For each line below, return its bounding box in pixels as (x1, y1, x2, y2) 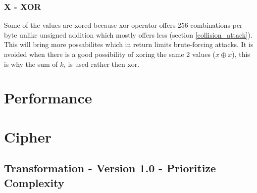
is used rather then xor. (68, 58, 140, 69)
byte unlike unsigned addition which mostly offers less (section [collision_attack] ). (4, 29, 253, 40)
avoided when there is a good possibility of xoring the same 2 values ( (4, 49, 216, 59)
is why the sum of (4, 58, 58, 69)
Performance (4, 88, 92, 108)
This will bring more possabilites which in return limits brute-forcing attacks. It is (4, 39, 254, 49)
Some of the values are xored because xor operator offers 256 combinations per (4, 20, 243, 30)
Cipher (4, 126, 52, 146)
